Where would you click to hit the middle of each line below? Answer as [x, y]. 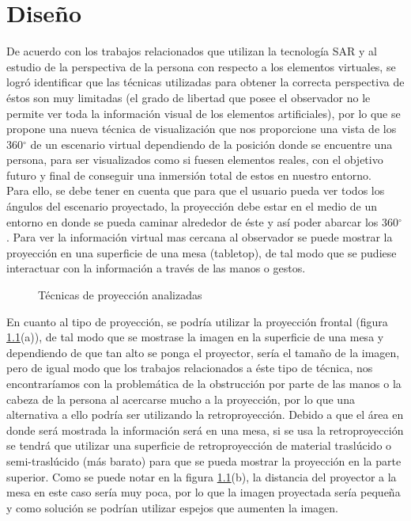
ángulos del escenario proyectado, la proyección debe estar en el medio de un [192, 206]
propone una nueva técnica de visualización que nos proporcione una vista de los [202, 129]
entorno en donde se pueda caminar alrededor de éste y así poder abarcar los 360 [203, 221]
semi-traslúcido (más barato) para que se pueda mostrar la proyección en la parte [204, 460]
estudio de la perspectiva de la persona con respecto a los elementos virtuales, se [201, 66]
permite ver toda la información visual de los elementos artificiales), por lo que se [204, 113]
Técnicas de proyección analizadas [120, 295]
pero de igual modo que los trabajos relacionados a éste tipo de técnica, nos [190, 368]
